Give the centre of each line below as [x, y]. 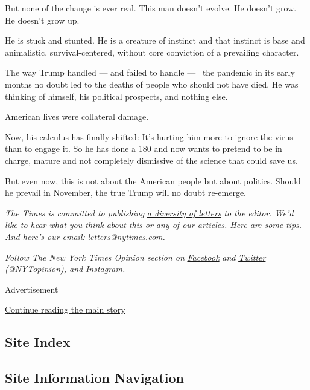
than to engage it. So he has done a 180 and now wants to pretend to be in [144, 148]
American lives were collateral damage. [77, 116]
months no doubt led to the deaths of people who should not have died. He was [152, 84]
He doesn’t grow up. [42, 20]
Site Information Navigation [94, 378]
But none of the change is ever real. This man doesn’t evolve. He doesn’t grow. [151, 8]
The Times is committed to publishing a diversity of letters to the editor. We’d [149, 213]
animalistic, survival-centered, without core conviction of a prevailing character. [152, 52]
